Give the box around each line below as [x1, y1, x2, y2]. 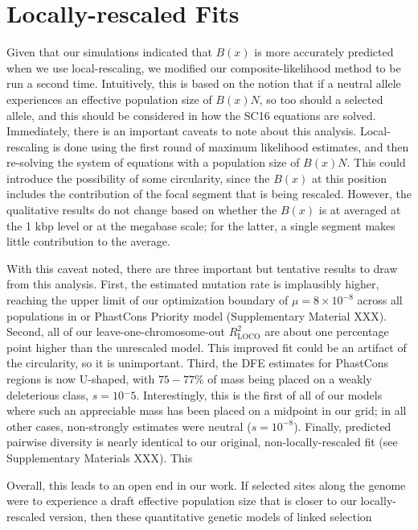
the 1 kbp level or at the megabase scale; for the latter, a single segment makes [6, 217, 395, 234]
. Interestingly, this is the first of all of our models [136, 386, 383, 403]
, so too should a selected [259, 90, 383, 107]
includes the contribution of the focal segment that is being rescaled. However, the [6, 185, 412, 202]
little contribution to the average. [6, 233, 170, 250]
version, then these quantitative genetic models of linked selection [48, 507, 372, 524]
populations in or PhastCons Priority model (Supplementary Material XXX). [6, 307, 387, 324]
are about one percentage [264, 323, 389, 340]
